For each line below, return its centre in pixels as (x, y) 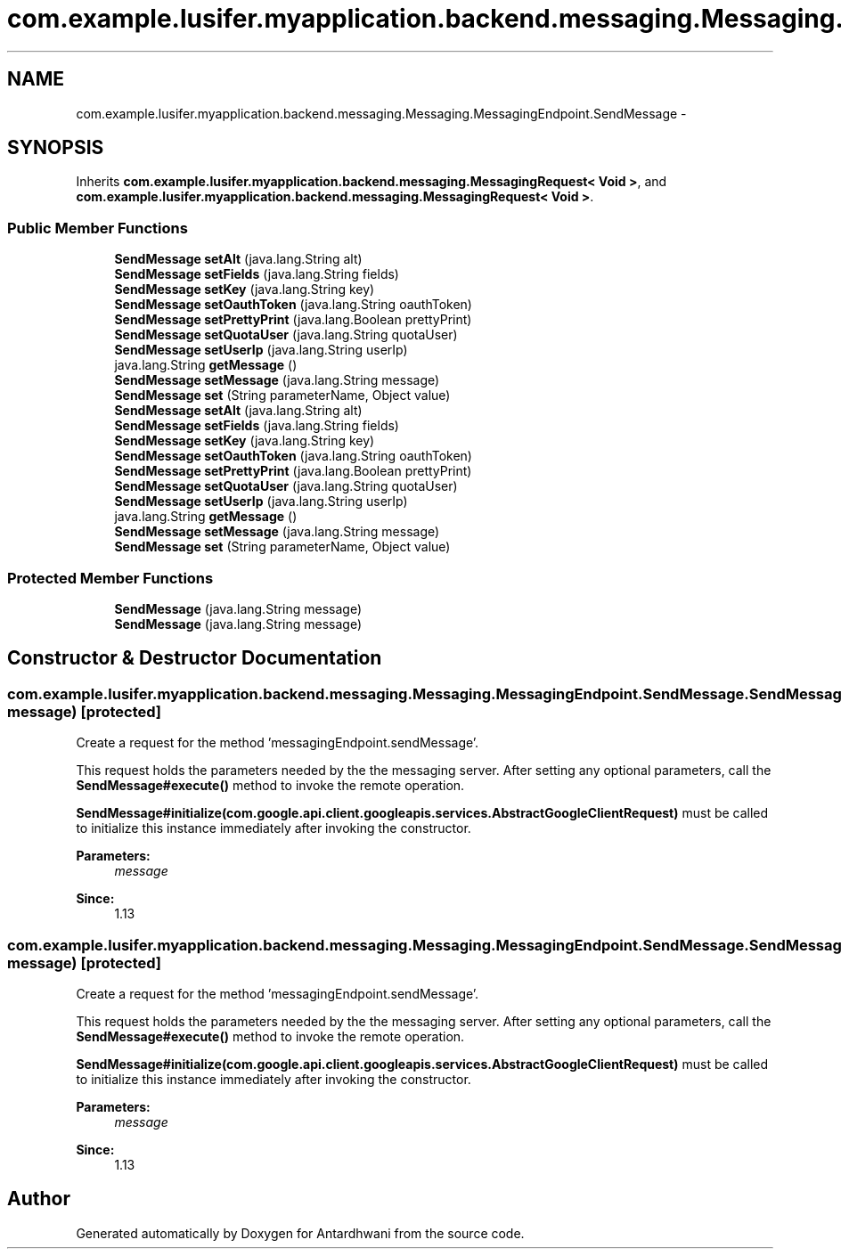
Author (39, 1199)
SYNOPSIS (56, 148)
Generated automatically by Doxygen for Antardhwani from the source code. (300, 1233)
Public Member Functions (98, 228)
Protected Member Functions (110, 578)
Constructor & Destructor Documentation (195, 658)
